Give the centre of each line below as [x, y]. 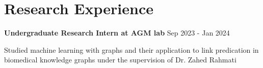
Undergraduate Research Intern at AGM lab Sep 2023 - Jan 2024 [117, 33]
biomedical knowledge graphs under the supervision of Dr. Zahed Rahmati [120, 60]
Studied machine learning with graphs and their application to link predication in [131, 49]
